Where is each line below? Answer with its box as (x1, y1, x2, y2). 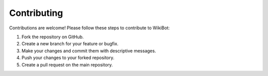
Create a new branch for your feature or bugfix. (21, 41, 119, 47)
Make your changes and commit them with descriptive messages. (21, 48, 156, 54)
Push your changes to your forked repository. (21, 55, 115, 61)
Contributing (9, 7, 63, 18)
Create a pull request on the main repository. (21, 62, 113, 68)
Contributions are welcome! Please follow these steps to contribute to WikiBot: (9, 25, 170, 31)
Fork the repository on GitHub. (21, 34, 84, 40)
